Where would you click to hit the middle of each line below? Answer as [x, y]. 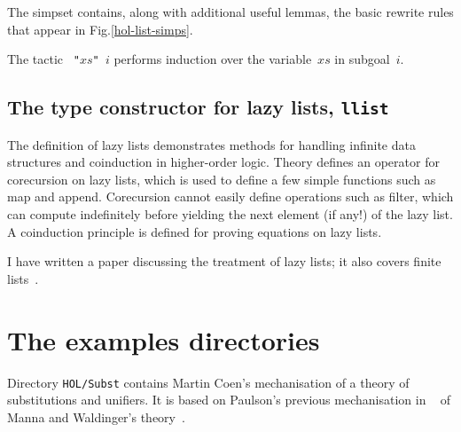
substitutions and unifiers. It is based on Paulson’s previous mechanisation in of [229, 400]
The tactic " [43, 59]
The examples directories [164, 339]
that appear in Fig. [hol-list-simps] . [100, 29]
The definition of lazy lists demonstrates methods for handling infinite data [211, 144]
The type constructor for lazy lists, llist [198, 107]
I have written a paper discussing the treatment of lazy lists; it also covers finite [224, 261]
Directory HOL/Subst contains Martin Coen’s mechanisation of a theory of [208, 382]
